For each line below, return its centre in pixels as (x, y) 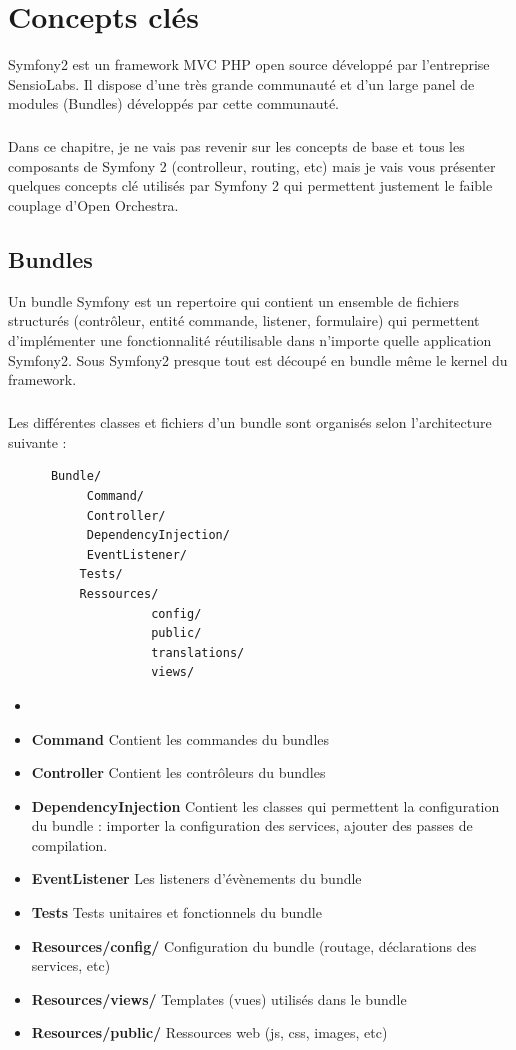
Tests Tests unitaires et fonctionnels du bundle (176, 912)
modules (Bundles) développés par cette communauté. (174, 103)
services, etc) (71, 965)
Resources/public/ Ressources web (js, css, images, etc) (209, 1032)
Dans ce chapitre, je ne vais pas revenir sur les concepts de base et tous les (236, 146)
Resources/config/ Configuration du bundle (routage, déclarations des (254, 945)
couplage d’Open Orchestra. (93, 205)
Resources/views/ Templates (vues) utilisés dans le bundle (219, 998)
